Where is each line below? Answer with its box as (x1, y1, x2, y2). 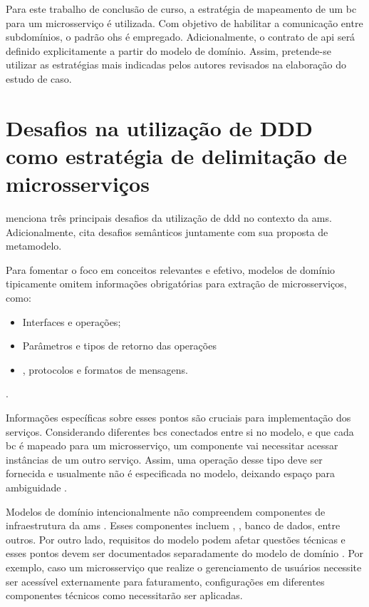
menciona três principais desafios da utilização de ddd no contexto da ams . (6, 210, 332, 225)
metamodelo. (6, 238, 62, 253)
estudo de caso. (6, 71, 72, 86)
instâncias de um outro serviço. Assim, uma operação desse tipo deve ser (6, 452, 323, 466)
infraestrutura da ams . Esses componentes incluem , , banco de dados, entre (6, 518, 341, 533)
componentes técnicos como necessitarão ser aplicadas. (6, 588, 243, 603)
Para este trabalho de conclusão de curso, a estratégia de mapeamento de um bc (6, 1, 357, 16)
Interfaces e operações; (22, 314, 121, 329)
